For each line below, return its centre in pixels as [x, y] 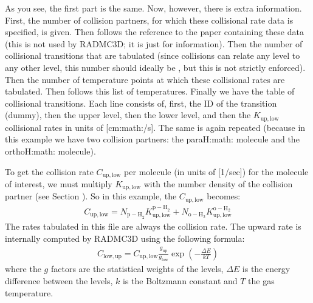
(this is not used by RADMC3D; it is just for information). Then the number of [154, 43]
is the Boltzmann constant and [180, 281]
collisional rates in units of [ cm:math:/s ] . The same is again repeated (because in [155, 127]
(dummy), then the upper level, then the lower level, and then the [128, 115]
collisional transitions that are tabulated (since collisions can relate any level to [153, 55]
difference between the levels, [59, 281]
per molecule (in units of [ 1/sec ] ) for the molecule [216, 171]
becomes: [224, 196]
